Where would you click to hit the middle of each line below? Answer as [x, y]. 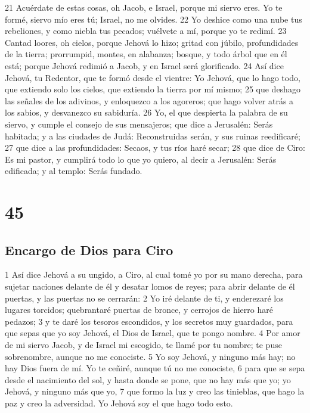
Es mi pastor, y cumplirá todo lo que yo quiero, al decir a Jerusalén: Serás [141, 159]
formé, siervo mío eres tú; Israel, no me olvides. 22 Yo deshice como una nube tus [154, 19]
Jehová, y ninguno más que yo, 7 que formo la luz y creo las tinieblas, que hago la [155, 391]
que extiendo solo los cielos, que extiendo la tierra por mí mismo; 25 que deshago [153, 89]
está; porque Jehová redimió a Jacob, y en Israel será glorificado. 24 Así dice [144, 65]
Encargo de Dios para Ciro [89, 249]
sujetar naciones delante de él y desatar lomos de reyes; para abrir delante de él [150, 286]
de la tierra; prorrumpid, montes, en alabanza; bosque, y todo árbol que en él [146, 54]
